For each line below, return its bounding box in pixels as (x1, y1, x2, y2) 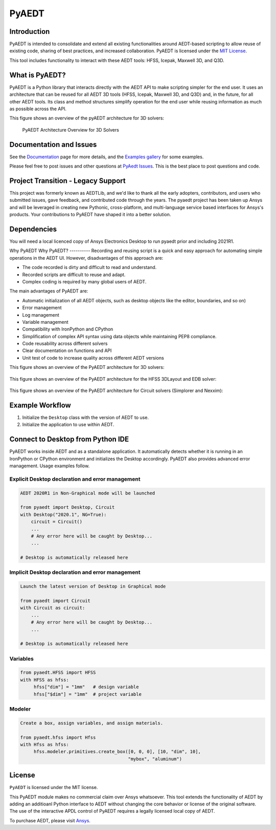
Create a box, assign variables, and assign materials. (20, 720, 164, 726)
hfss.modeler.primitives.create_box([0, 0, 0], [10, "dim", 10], (33, 749, 201, 755)
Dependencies (9, 224, 57, 233)
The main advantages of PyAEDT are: (9, 288, 88, 294)
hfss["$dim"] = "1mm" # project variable (33, 691, 142, 697)
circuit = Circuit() (31, 519, 83, 525)
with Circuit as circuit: (20, 605, 85, 611)
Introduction (9, 27, 50, 36)
